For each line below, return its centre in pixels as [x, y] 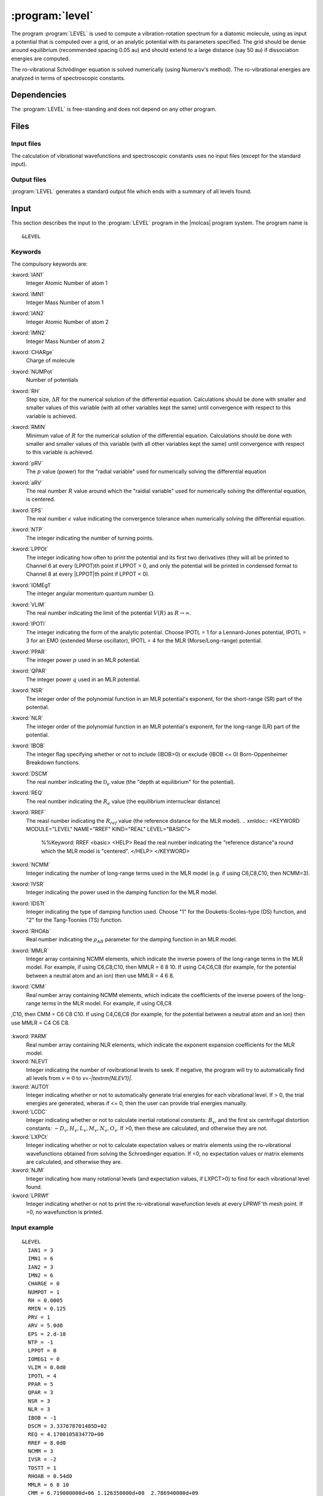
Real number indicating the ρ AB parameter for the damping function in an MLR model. [132, 940]
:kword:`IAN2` [28, 314]
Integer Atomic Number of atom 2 [67, 322]
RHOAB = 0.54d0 [50, 1476]
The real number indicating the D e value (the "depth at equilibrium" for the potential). [131, 783]
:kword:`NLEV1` [30, 1062]
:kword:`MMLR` [30, 950]
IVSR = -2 [42, 1459]
